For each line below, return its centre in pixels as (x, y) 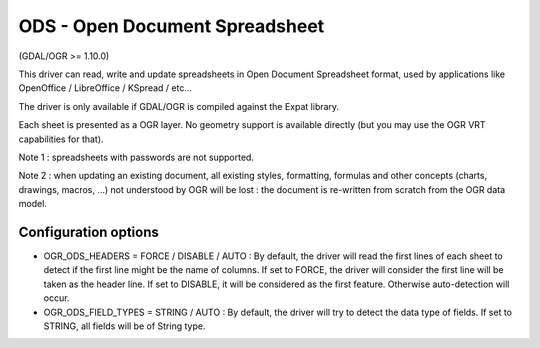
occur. (56, 298)
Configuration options (89, 231)
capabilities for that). (61, 139)
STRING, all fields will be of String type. (124, 326)
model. (32, 204)
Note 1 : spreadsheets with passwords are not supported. (136, 157)
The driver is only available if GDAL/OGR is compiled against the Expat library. (179, 106)
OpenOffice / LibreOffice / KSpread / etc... (105, 88)
